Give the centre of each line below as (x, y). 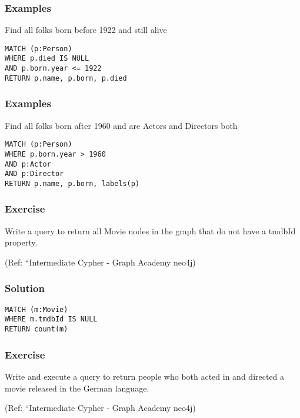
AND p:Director (34, 174)
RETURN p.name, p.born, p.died (66, 78)
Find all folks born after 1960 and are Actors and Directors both (121, 125)
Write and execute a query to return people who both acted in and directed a (145, 376)
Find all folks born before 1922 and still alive (86, 30)
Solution (25, 288)
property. (21, 242)
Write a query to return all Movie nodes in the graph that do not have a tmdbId (150, 230)
